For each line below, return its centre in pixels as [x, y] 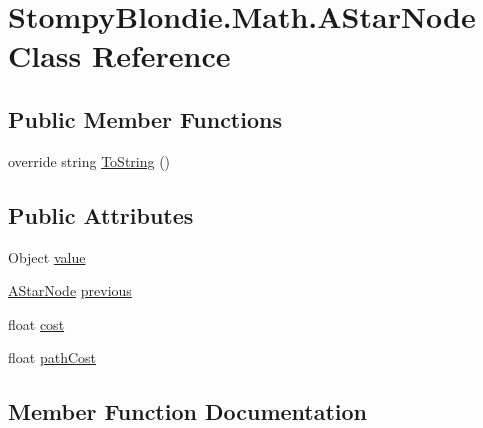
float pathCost [52, 357]
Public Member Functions [145, 118]
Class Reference [119, 55]
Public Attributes [101, 214]
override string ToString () [89, 160]
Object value [47, 256]
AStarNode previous [70, 290]
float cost [36, 323]
